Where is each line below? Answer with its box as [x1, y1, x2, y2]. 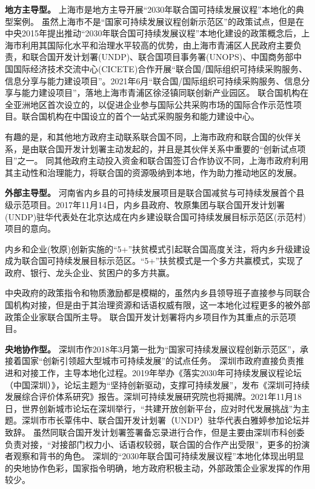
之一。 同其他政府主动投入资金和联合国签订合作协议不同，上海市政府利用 [17, 154, 309, 167]
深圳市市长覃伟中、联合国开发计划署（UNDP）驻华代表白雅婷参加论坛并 [21, 414, 310, 427]
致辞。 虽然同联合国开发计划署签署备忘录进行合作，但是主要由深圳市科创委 [5, 426, 305, 438]
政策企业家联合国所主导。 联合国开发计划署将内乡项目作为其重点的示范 [5, 310, 288, 323]
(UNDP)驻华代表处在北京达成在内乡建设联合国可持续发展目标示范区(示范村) [5, 210, 307, 223]
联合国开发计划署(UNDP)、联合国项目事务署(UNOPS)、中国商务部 [30, 50, 294, 63]
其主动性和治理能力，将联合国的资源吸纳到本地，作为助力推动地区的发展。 [5, 166, 302, 178]
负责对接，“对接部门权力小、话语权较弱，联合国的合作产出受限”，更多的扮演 [5, 437, 310, 450]
